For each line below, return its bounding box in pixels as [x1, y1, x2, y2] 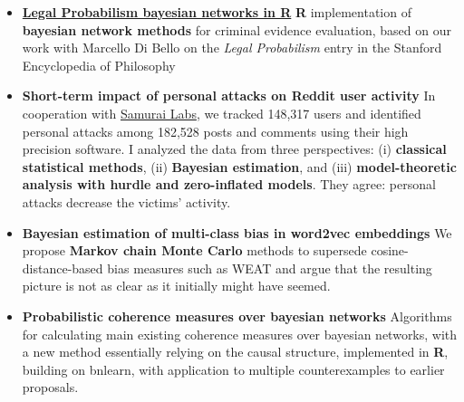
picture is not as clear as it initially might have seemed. [22, 276, 331, 295]
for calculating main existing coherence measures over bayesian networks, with [22, 324, 458, 343]
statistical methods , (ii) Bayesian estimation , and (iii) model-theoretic [22, 157, 457, 176]
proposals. [22, 378, 79, 397]
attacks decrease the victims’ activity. [22, 192, 231, 211]
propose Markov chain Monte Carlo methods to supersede [22, 241, 367, 260]
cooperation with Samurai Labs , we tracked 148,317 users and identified [22, 103, 421, 122]
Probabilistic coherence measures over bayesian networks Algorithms [22, 306, 452, 325]
